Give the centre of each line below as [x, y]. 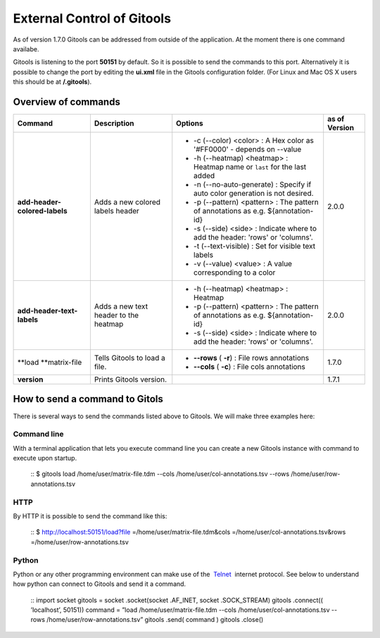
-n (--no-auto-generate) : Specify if [253, 184]
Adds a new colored [127, 202]
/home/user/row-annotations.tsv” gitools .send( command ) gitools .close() [155, 620]
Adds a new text [121, 306]
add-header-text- [47, 311]
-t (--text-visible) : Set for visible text [255, 246]
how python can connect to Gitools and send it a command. [100, 584]
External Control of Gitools [92, 18]
